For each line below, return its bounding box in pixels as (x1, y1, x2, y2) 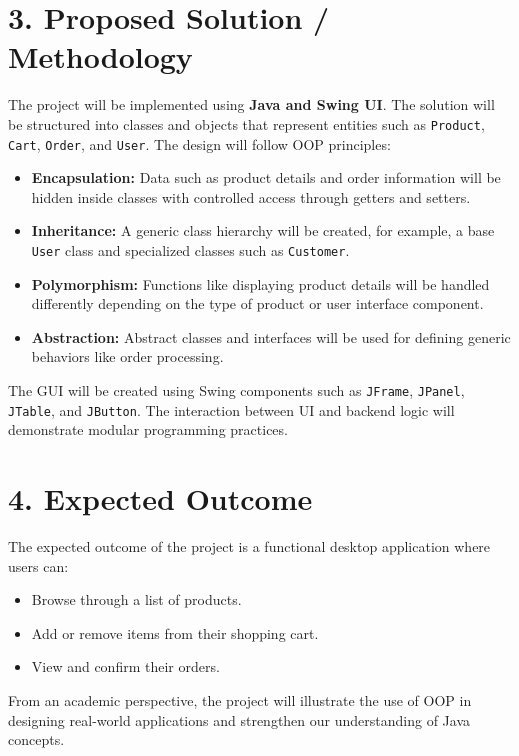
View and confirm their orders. (31, 656, 220, 677)
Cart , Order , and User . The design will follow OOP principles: (8, 133, 391, 154)
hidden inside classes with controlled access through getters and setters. (31, 186, 471, 207)
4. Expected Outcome (8, 478, 313, 519)
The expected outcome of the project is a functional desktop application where (8, 536, 491, 557)
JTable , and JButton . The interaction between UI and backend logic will (8, 399, 455, 420)
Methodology (8, 36, 193, 77)
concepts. (8, 729, 65, 750)
